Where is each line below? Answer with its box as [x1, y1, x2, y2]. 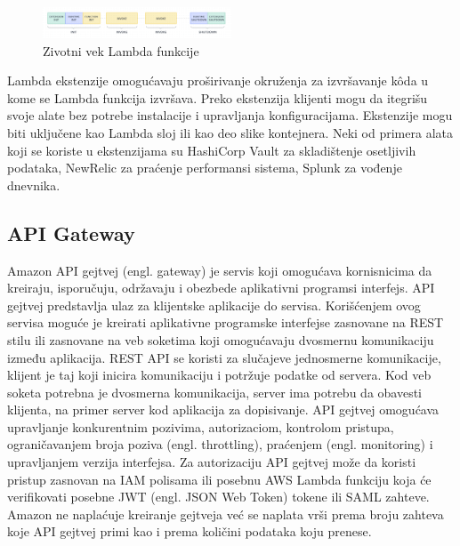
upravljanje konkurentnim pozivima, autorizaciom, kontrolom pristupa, [7, 417, 394, 436]
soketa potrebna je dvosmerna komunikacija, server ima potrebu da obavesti [7, 382, 423, 401]
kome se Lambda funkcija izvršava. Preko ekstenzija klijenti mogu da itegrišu [7, 88, 428, 107]
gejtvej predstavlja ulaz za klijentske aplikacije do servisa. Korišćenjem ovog [7, 295, 421, 314]
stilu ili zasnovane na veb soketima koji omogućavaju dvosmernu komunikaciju [7, 330, 434, 349]
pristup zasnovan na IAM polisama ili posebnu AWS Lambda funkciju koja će [7, 470, 432, 488]
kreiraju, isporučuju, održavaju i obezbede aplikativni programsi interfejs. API [7, 278, 435, 297]
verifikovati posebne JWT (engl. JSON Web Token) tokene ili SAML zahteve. [7, 487, 430, 506]
